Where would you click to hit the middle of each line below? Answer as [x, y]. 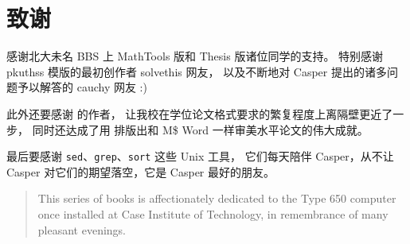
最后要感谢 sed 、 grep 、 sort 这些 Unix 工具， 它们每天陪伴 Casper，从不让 [200, 156]
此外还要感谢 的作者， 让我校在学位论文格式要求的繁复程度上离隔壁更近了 [200, 113]
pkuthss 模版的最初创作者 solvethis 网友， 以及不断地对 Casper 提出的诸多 [197, 71]
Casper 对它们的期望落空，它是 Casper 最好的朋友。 [141, 171]
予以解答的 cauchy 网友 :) [82, 87]
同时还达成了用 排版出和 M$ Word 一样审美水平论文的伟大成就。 [200, 129]
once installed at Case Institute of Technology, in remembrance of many [213, 213]
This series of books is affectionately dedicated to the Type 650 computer [217, 198]
